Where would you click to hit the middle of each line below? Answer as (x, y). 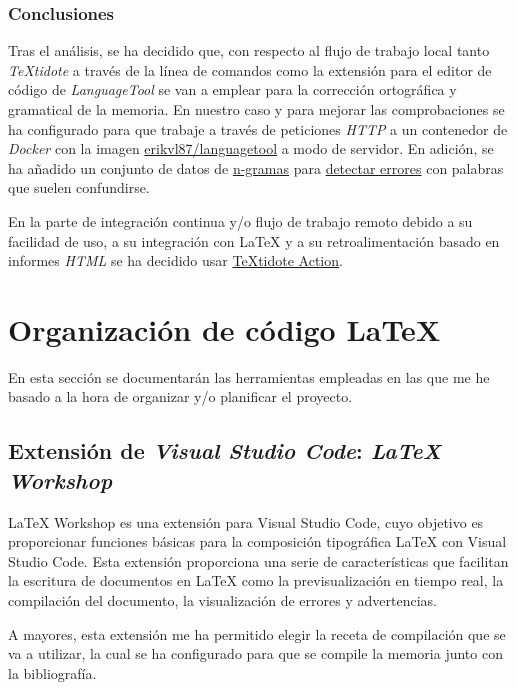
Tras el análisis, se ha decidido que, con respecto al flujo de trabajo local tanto (249, 50)
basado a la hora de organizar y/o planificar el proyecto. (180, 396)
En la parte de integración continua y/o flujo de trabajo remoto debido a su (240, 220)
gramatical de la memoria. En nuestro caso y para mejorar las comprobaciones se (256, 109)
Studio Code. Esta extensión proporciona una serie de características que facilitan (258, 560)
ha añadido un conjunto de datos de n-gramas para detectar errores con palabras (256, 167)
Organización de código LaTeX (224, 328)
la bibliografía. (52, 672)
